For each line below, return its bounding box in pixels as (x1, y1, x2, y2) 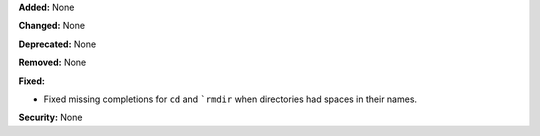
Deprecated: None (18, 38, 97, 50)
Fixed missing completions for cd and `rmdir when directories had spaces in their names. (43, 93, 418, 105)
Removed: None (18, 56, 87, 69)
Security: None (18, 111, 83, 124)
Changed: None (18, 20, 85, 32)
